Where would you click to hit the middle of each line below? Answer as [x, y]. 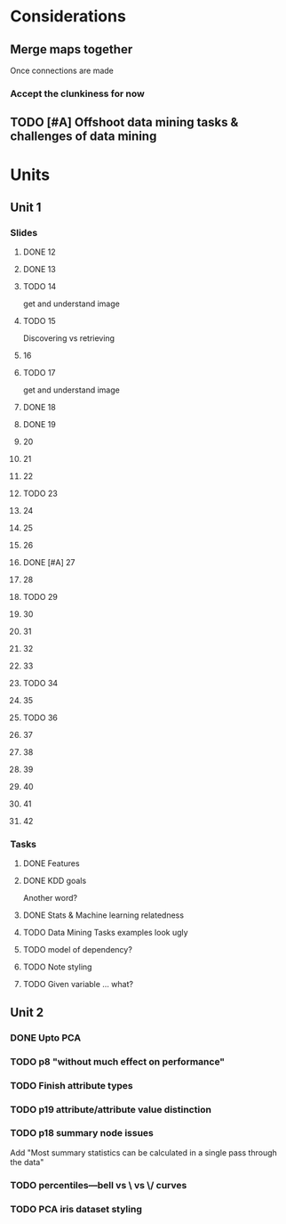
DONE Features [51, 863]
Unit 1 [26, 207]
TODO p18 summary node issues [82, 1133]
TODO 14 [40, 287]
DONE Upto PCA [46, 1037]
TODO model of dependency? [77, 950]
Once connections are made [62, 70]
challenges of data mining [83, 137]
